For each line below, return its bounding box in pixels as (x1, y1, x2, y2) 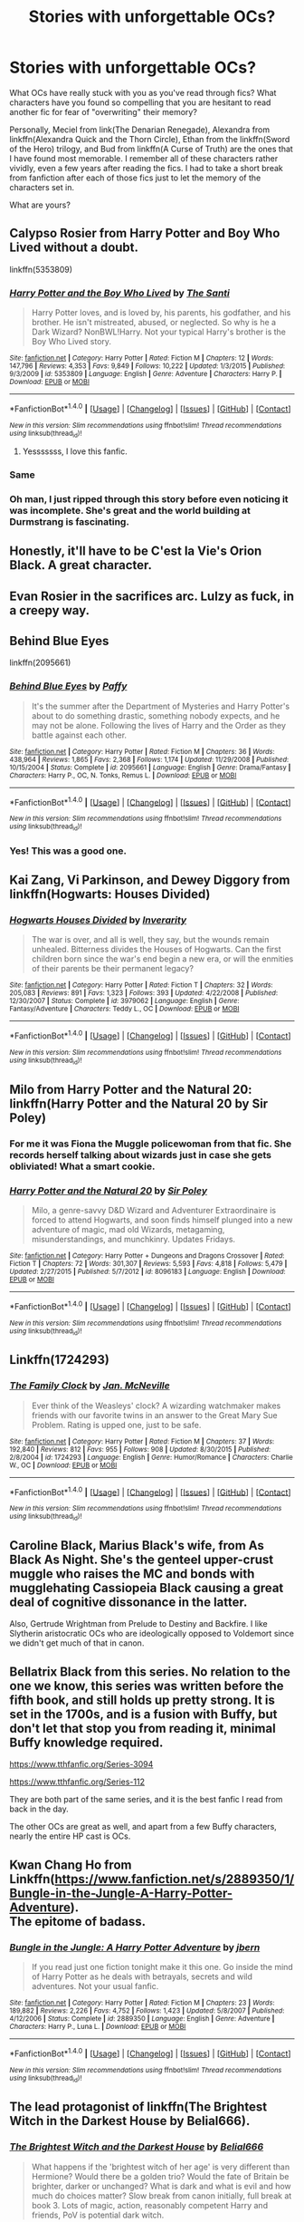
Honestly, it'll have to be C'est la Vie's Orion (9, 544, 262, 559)
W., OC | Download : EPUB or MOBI (9, 1461, 118, 1470)
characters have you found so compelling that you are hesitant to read (9, 97, 271, 108)
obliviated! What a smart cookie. (9, 1160, 156, 1173)
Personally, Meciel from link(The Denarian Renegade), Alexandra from (9, 124, 271, 135)
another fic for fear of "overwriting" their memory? (9, 106, 197, 117)
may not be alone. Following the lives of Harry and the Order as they (31, 720, 287, 730)
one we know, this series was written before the (9, 1678, 284, 1694)
